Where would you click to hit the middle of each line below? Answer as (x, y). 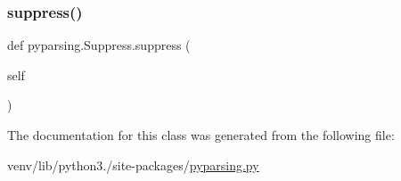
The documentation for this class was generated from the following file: (201, 135)
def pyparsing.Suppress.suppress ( (99, 45)
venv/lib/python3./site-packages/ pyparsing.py (133, 165)
